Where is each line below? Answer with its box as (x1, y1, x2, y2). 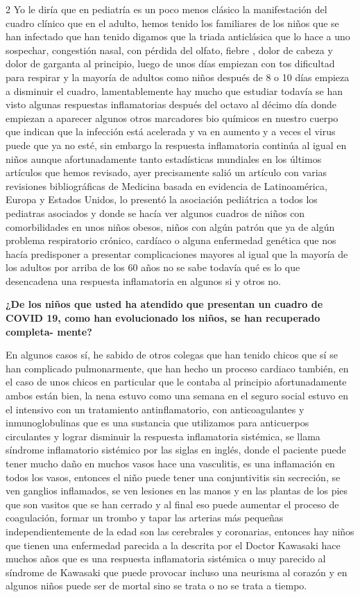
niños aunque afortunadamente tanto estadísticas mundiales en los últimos (6, 151, 322, 166)
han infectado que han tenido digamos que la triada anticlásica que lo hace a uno (6, 29, 350, 44)
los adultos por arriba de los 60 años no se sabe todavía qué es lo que (6, 260, 300, 275)
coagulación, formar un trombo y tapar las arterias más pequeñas (6, 510, 284, 525)
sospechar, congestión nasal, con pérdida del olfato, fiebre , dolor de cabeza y (6, 42, 333, 57)
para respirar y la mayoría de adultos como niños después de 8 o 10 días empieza (6, 69, 350, 84)
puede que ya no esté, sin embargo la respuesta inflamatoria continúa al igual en (6, 137, 347, 152)
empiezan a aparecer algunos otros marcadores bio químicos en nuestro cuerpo (6, 110, 338, 125)
